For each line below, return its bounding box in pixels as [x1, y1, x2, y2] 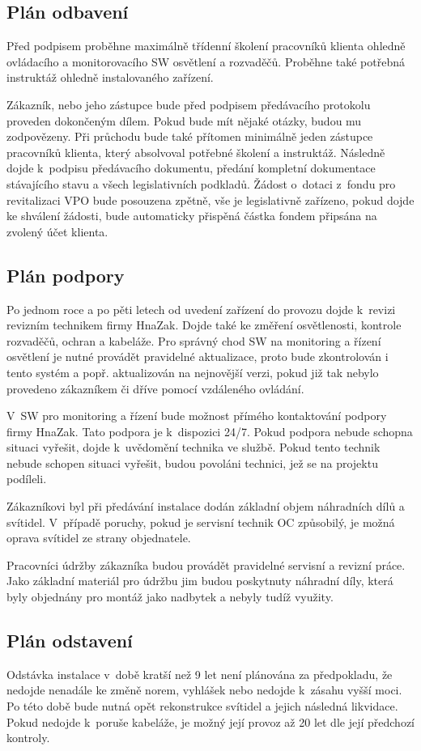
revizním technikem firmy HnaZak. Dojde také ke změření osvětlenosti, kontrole [6, 316, 402, 333]
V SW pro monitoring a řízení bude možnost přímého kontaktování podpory [6, 407, 387, 424]
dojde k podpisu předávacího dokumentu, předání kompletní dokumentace [6, 159, 376, 176]
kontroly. [6, 729, 50, 746]
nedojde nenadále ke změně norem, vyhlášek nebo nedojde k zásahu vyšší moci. [6, 681, 402, 698]
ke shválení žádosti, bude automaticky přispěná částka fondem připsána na [6, 207, 377, 224]
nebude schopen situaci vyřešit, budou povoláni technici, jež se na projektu [6, 454, 378, 471]
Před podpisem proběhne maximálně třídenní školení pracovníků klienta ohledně [6, 37, 406, 54]
